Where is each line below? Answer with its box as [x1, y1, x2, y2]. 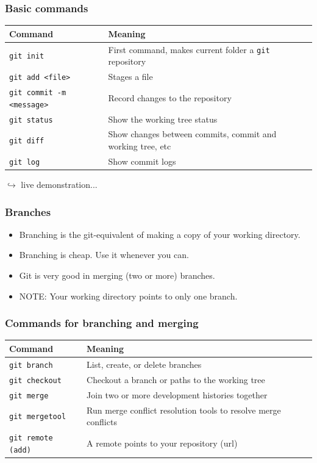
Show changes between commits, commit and [108, 127, 277, 140]
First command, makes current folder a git [108, 43, 270, 56]
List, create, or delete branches [87, 357, 202, 370]
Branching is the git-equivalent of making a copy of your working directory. [19, 228, 301, 240]
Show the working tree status [108, 112, 218, 125]
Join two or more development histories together [87, 388, 268, 401]
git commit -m [9, 88, 66, 97]
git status [9, 115, 53, 124]
